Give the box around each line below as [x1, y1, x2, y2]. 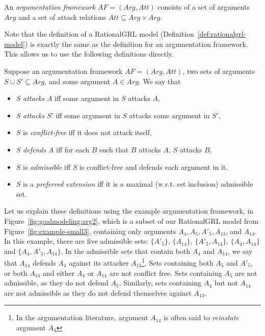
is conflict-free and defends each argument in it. [79, 161, 228, 172]
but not [214, 277, 238, 288]
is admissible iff [23, 161, 71, 172]
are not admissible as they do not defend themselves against [4, 287, 192, 298]
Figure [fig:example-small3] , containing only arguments [4, 225, 176, 236]
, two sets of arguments [182, 65, 255, 76]
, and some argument [44, 75, 111, 86]
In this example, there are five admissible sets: [4, 236, 148, 246]
